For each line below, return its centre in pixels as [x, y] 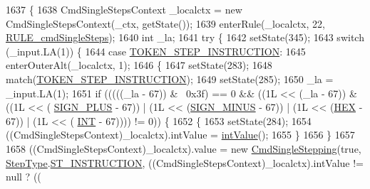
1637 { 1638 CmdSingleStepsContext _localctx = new [124, 9]
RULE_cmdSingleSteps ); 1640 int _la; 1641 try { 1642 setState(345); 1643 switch [185, 37]
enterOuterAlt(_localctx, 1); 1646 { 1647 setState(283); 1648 [139, 65]
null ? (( [24, 177]
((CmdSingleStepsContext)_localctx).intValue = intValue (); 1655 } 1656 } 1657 [180, 135]
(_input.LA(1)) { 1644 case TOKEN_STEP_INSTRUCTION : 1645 [156, 51]
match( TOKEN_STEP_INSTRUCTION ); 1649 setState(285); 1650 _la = [170, 79]
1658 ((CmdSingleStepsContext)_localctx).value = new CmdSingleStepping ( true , [184, 148]
